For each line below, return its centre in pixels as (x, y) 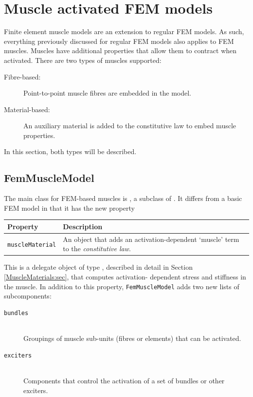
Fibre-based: (22, 76)
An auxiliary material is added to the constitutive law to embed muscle (130, 126)
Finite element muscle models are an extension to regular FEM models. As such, (124, 31)
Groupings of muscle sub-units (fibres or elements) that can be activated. (132, 338)
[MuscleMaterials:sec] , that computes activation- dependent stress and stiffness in (125, 277)
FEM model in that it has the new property (69, 208)
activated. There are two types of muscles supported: (83, 60)
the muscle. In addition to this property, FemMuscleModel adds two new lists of (122, 286)
